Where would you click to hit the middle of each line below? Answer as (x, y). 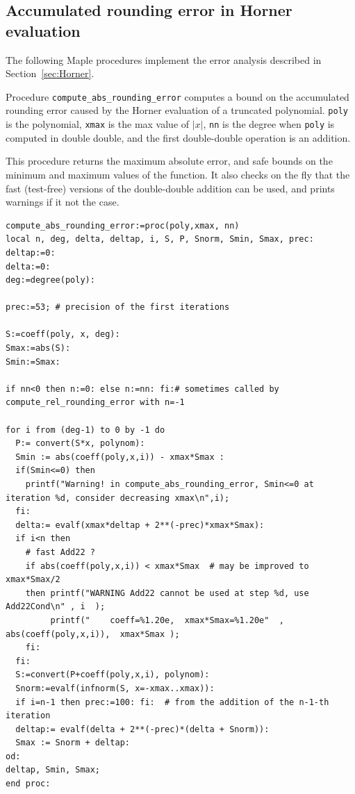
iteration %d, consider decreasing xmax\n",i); (118, 498)
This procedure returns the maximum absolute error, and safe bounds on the (169, 161)
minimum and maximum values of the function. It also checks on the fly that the (178, 174)
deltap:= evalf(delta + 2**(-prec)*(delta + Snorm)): (142, 729)
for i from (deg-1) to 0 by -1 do (85, 430)
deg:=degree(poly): (50, 280)
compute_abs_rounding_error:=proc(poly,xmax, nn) (123, 225)
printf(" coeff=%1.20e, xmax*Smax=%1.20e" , (167, 620)
